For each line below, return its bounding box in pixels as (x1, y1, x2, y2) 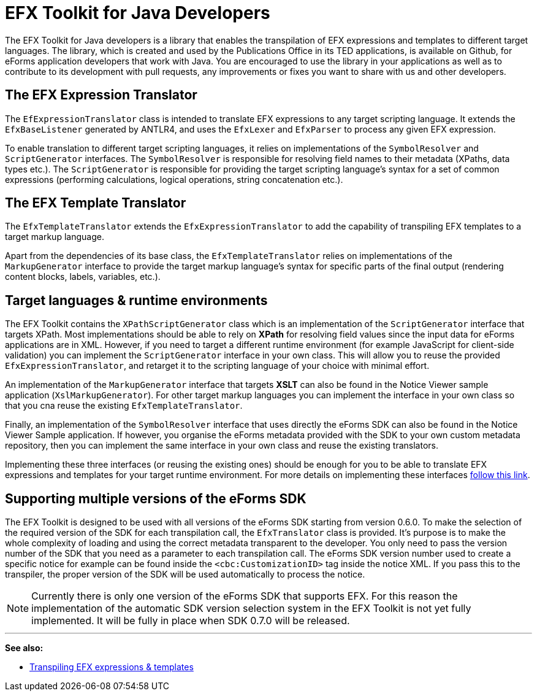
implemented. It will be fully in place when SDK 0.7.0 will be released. (31, 614, 350, 627)
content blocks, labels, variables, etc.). (5, 271, 161, 282)
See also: (5, 643, 44, 654)
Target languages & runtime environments (5, 292, 268, 308)
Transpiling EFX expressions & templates (29, 662, 194, 673)
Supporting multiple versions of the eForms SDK (5, 490, 307, 506)
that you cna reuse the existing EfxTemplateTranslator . (5, 400, 243, 411)
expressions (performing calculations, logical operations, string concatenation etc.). (5, 174, 343, 185)
